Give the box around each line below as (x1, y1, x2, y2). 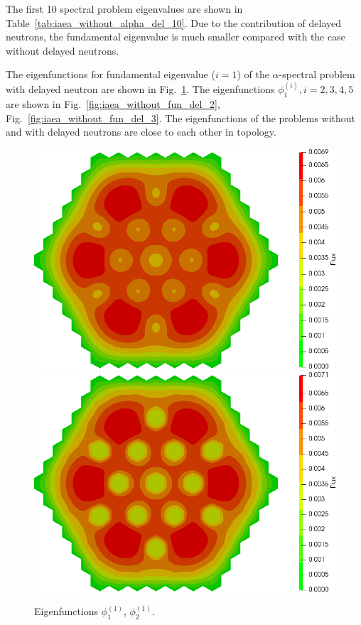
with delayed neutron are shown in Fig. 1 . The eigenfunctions (6, 82, 275, 97)
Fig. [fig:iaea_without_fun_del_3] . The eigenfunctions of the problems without (6, 110, 356, 125)
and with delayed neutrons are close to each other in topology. (6, 124, 276, 139)
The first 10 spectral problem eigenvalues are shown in (6, 1, 243, 16)
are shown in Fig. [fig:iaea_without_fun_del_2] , (6, 97, 220, 112)
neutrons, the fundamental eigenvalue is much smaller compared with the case (6, 29, 345, 44)
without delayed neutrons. (6, 43, 119, 58)
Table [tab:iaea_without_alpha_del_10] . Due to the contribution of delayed (6, 15, 342, 30)
